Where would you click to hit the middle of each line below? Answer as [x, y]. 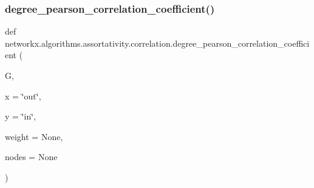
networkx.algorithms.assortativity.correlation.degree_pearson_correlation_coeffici [157, 43]
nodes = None [31, 157]
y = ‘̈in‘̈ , [20, 116]
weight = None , [34, 136]
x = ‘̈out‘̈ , [23, 96]
